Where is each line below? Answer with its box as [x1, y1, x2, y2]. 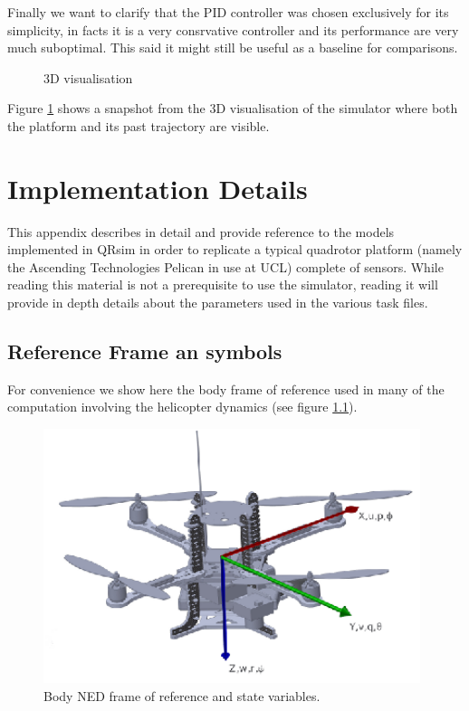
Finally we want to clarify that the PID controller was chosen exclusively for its [7, 3, 449, 21]
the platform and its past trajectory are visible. [7, 116, 270, 135]
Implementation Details [7, 169, 308, 206]
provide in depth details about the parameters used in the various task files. [7, 293, 428, 312]
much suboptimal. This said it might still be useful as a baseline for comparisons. [7, 38, 458, 57]
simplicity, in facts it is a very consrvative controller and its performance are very [7, 20, 459, 39]
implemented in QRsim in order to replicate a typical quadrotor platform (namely [7, 240, 463, 259]
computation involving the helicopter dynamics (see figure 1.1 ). [7, 397, 358, 416]
